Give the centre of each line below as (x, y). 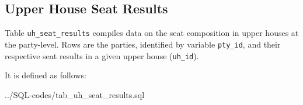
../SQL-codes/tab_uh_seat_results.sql (75, 94)
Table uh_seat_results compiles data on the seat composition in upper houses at (152, 33)
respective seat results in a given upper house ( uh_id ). (102, 55)
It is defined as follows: (46, 75)
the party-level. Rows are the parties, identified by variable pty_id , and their (143, 44)
